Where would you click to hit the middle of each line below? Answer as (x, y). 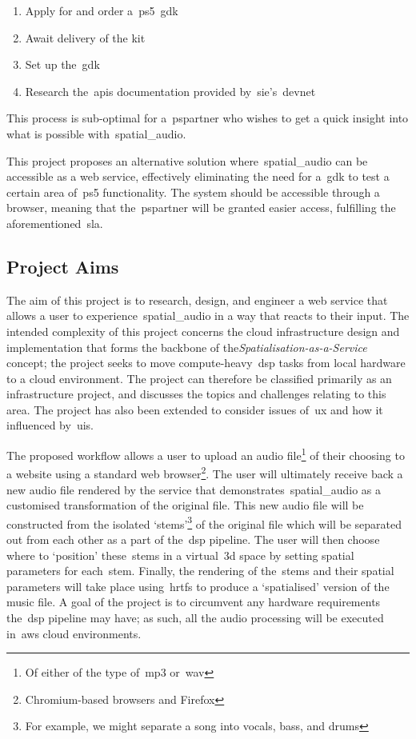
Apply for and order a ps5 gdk (102, 10)
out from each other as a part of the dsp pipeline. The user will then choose (193, 539)
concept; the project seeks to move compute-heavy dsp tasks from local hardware (206, 363)
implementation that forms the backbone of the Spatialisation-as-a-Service (187, 347)
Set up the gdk (62, 64)
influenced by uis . (50, 425)
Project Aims (63, 266)
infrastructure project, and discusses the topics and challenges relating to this (196, 394)
